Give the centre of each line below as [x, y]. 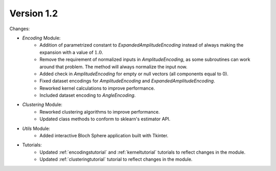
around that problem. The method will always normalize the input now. [113, 67]
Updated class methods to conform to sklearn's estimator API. [105, 119]
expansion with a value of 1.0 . [71, 52]
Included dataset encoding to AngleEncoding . [88, 95]
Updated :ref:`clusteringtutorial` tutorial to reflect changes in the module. [116, 159]
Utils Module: [36, 129]
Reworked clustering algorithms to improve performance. [100, 112]
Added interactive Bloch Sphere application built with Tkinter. [104, 136]
